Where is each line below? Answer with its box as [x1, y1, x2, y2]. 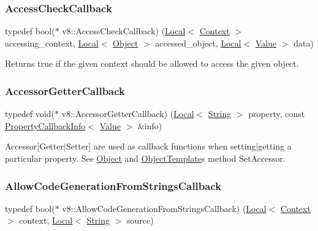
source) [126, 214, 154, 227]
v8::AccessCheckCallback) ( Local [62, 25, 186, 37]
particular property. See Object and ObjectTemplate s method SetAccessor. [5, 152, 286, 164]
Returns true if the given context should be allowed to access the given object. [5, 57, 299, 70]
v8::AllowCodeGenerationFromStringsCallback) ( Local [62, 202, 267, 214]
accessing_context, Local [5, 36, 99, 49]
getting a [258, 140, 292, 153]
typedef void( [5, 107, 55, 120]
